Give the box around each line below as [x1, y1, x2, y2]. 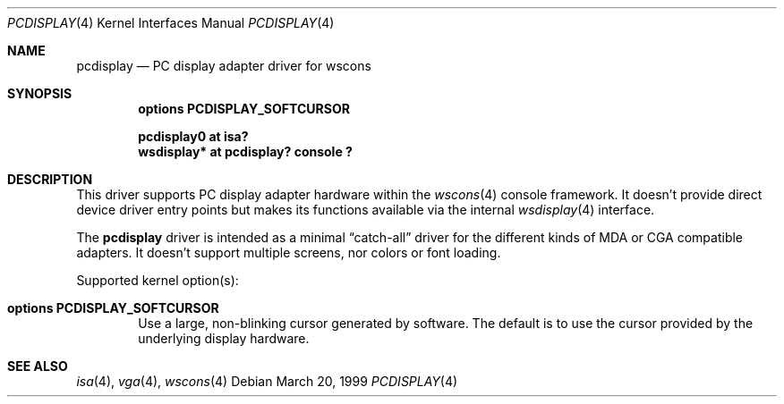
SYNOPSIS [7, 86, 72, 101]
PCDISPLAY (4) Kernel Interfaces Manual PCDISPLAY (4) [7, 15, 335, 30]
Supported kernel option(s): [76, 273, 239, 288]
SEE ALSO [7, 358, 68, 374]
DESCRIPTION [7, 172, 93, 187]
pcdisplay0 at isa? [138, 129, 249, 144]
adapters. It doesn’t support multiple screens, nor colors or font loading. [76, 245, 501, 260]
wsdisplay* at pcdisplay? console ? [138, 144, 353, 159]
